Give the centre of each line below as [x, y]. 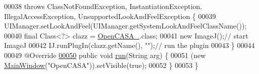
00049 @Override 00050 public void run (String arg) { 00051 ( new [105, 55]
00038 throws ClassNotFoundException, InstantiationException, [103, 6]
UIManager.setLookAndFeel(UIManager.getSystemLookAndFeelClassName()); [125, 26]
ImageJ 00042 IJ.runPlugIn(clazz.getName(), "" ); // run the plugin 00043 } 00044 [129, 45]
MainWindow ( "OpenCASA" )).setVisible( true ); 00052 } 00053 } [101, 65]
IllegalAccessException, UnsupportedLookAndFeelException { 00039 [110, 16]
